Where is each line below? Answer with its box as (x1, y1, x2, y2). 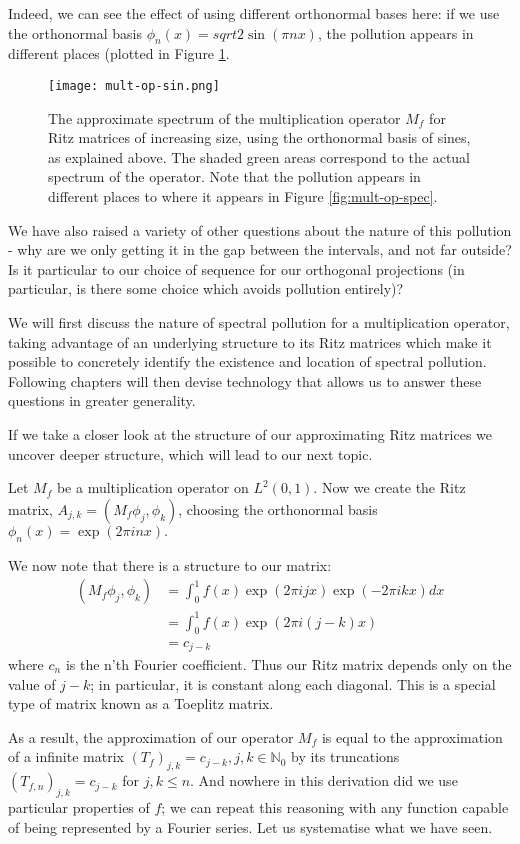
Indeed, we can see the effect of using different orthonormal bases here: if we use (8, 3, 500, 23)
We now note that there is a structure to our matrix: (8, 554, 332, 575)
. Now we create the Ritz (313, 477, 466, 498)
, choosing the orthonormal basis (178, 498, 378, 519)
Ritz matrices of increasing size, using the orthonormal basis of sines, (48, 127, 471, 148)
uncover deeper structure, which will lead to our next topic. (8, 443, 373, 464)
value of (8, 673, 56, 694)
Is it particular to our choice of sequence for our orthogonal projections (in (8, 258, 465, 279)
